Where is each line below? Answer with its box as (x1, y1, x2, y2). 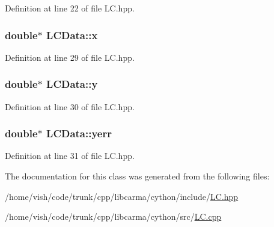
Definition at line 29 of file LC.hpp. (5, 51, 135, 63)
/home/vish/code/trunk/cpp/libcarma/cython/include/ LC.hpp (5, 190, 239, 202)
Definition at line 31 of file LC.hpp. (5, 149, 135, 162)
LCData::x (46, 27, 98, 42)
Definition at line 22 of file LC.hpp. (5, 2, 135, 14)
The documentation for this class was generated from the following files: (5, 170, 270, 182)
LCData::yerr (46, 126, 112, 141)
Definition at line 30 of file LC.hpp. (5, 100, 135, 113)
